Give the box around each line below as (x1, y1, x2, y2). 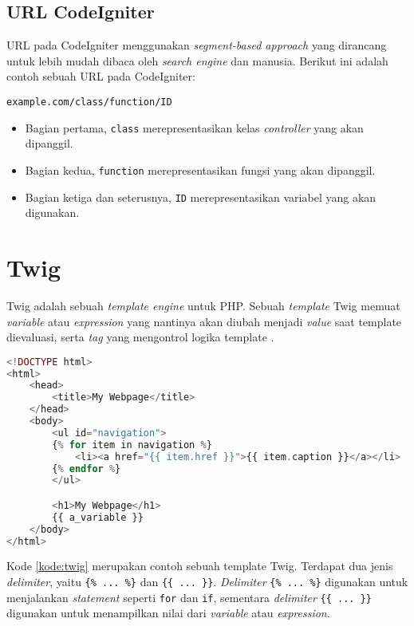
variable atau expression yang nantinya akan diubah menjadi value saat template (6, 313, 402, 329)
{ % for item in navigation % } (52, 439, 212, 451)
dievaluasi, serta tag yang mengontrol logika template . (6, 329, 274, 345)
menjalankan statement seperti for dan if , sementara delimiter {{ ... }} (6, 589, 372, 605)
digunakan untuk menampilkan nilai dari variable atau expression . (6, 604, 330, 621)
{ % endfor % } (52, 463, 121, 474)
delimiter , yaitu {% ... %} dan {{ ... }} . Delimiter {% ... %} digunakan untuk (6, 573, 408, 590)
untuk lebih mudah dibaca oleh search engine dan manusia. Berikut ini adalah (6, 52, 388, 69)
